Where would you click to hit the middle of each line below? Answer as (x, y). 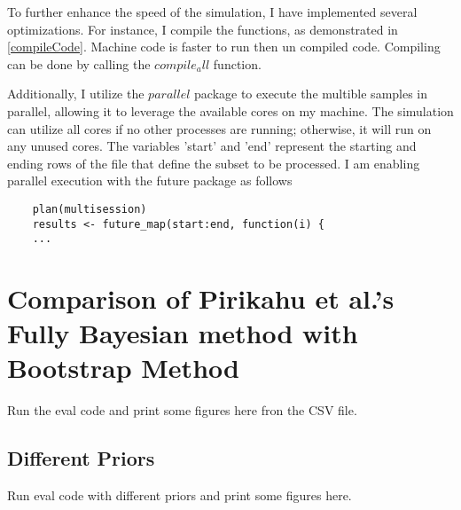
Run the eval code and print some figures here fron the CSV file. (182, 410)
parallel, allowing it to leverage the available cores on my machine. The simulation (230, 110)
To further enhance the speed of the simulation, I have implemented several (212, 12)
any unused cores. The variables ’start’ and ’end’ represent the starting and (212, 146)
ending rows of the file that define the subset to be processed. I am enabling (214, 163)
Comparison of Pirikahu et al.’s (201, 298)
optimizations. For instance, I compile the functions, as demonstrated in (203, 29)
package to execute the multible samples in (311, 94)
